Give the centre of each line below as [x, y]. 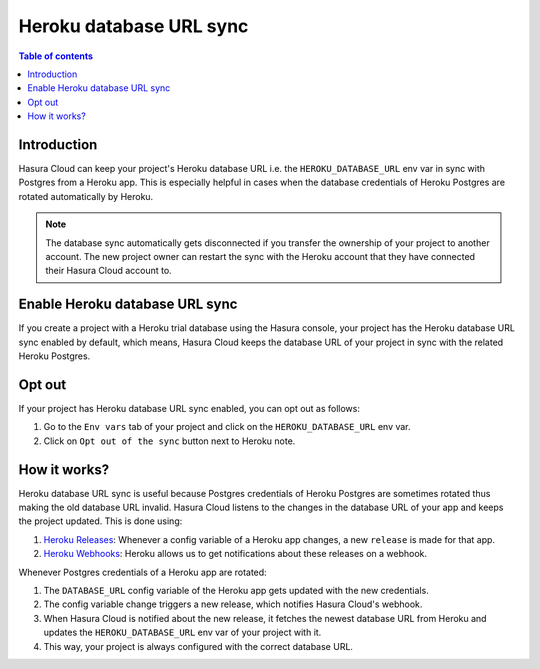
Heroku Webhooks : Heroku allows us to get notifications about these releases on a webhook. [235, 554]
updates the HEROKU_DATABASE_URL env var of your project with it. [182, 632]
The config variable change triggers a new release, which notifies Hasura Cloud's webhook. [233, 604]
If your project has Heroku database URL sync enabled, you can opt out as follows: [189, 408]
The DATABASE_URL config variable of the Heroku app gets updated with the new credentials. [236, 590]
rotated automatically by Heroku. [86, 196]
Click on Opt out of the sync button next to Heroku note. [169, 441]
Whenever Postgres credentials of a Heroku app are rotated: [142, 572]
